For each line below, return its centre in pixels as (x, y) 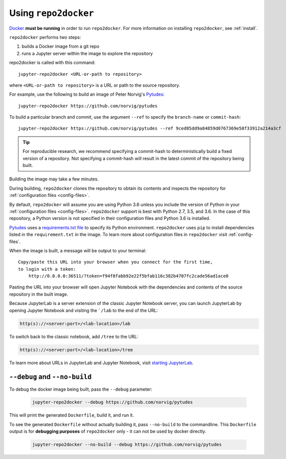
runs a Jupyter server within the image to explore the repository (87, 53)
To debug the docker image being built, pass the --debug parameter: (81, 389)
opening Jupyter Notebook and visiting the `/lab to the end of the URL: (84, 310)
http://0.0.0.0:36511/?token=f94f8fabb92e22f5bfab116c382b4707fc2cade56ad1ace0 (129, 276)
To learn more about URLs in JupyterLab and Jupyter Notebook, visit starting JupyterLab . (101, 363)
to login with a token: (47, 269)
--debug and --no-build (50, 377)
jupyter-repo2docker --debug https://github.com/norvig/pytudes (113, 402)
